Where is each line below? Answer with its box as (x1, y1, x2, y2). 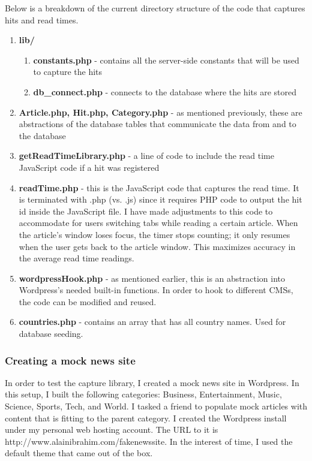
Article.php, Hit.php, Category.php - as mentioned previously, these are (19, 106, 302, 118)
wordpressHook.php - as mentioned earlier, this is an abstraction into (19, 272, 285, 284)
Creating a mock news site (5, 352, 136, 367)
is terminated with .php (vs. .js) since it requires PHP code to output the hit (19, 193, 302, 206)
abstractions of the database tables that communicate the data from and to (19, 117, 296, 130)
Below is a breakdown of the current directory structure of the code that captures (5, 2, 305, 14)
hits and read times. (5, 13, 79, 26)
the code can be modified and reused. (19, 295, 157, 308)
